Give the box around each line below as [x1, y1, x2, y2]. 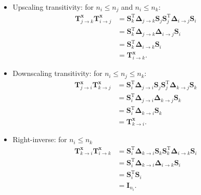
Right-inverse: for [12, 134, 67, 145]
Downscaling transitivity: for [12, 68, 103, 79]
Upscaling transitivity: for [12, 2, 94, 12]
